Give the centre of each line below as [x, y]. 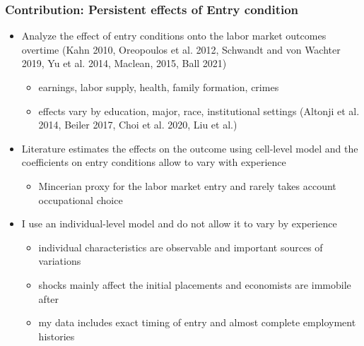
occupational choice [81, 199]
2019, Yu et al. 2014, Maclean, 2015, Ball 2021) [124, 63]
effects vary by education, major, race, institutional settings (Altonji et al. [199, 111]
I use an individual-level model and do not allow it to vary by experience [179, 223]
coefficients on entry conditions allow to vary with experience [154, 162]
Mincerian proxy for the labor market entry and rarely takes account [187, 185]
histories [57, 336]
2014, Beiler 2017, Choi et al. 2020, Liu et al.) [138, 125]
